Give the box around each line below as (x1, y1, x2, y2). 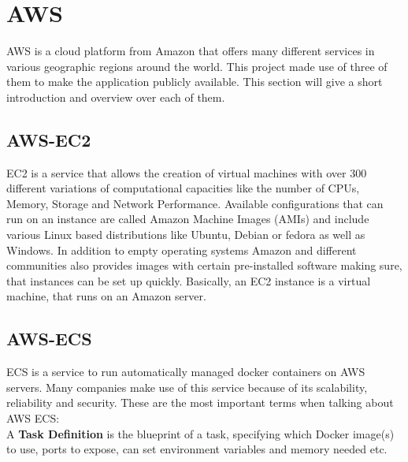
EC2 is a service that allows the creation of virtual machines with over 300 (6, 164, 367, 181)
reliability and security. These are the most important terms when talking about (6, 394, 394, 411)
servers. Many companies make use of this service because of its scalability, (6, 378, 368, 395)
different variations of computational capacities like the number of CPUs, (6, 180, 360, 196)
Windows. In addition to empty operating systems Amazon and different (6, 241, 357, 258)
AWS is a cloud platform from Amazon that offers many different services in (6, 43, 375, 59)
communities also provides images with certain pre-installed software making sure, (6, 257, 402, 274)
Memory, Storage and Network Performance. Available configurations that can (6, 195, 384, 211)
